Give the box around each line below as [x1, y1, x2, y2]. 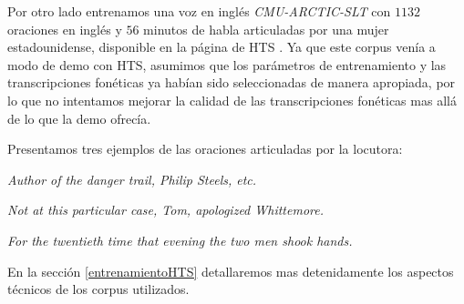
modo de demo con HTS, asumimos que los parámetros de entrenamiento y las [7, 55, 447, 74]
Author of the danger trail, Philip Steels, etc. [7, 169, 257, 188]
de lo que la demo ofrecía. [7, 108, 151, 127]
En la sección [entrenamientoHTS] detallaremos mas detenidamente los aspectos [7, 261, 454, 280]
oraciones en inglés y [7, 19, 122, 38]
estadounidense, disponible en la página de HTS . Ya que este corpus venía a [7, 37, 436, 56]
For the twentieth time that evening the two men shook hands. [7, 230, 353, 249]
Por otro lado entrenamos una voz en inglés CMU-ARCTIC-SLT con [7, 2, 391, 20]
